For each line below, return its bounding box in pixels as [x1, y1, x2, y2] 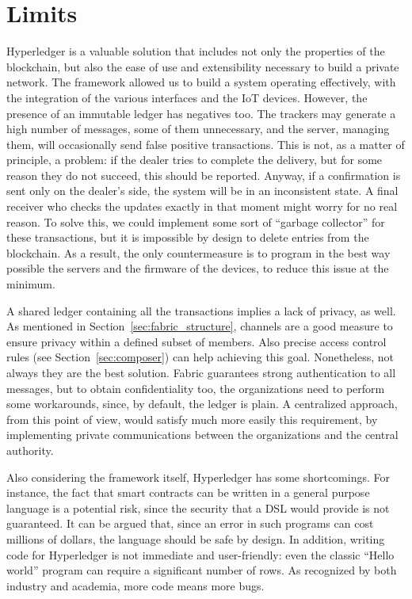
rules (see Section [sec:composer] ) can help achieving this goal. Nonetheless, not [6, 349, 395, 365]
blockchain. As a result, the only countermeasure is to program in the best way [6, 244, 391, 261]
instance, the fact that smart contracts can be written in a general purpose [6, 484, 370, 501]
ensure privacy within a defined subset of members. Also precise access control [6, 333, 387, 349]
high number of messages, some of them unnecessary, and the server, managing [6, 120, 390, 137]
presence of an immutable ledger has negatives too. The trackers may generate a [6, 105, 396, 121]
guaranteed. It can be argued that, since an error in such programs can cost [6, 515, 374, 532]
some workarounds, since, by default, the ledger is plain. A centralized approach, [6, 395, 398, 412]
